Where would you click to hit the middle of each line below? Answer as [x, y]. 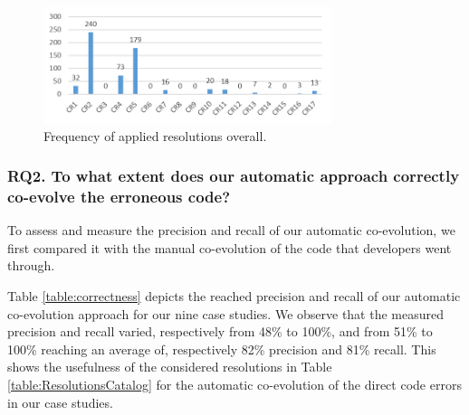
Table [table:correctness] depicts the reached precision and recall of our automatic [234, 296]
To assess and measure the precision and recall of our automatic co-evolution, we [231, 230]
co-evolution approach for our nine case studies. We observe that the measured [226, 313]
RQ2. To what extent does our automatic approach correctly [234, 176]
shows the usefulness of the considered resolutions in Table [170, 367]
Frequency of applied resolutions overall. [155, 135]
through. [31, 265]
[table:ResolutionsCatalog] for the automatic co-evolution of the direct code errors [234, 384]
